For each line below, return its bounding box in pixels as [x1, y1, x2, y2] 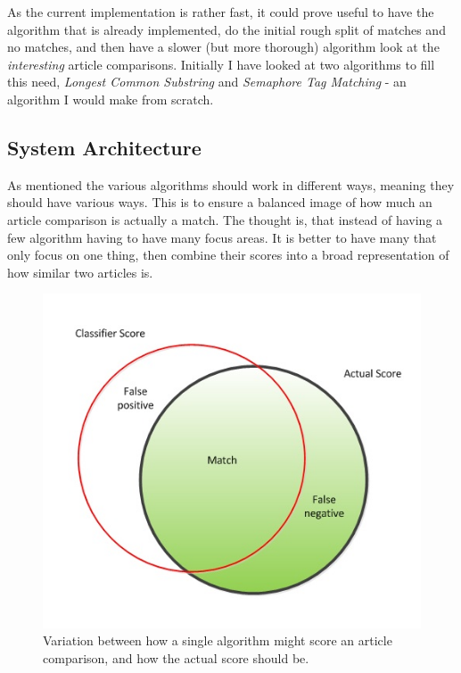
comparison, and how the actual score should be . [43, 648, 309, 667]
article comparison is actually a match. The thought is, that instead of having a [7, 210, 443, 228]
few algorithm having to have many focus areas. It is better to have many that [7, 228, 437, 246]
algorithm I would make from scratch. [7, 89, 214, 108]
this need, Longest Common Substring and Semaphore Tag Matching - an [7, 72, 407, 91]
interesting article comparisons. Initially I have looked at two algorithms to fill [7, 54, 435, 73]
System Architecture [7, 133, 202, 161]
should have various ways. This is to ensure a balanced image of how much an [7, 193, 432, 212]
